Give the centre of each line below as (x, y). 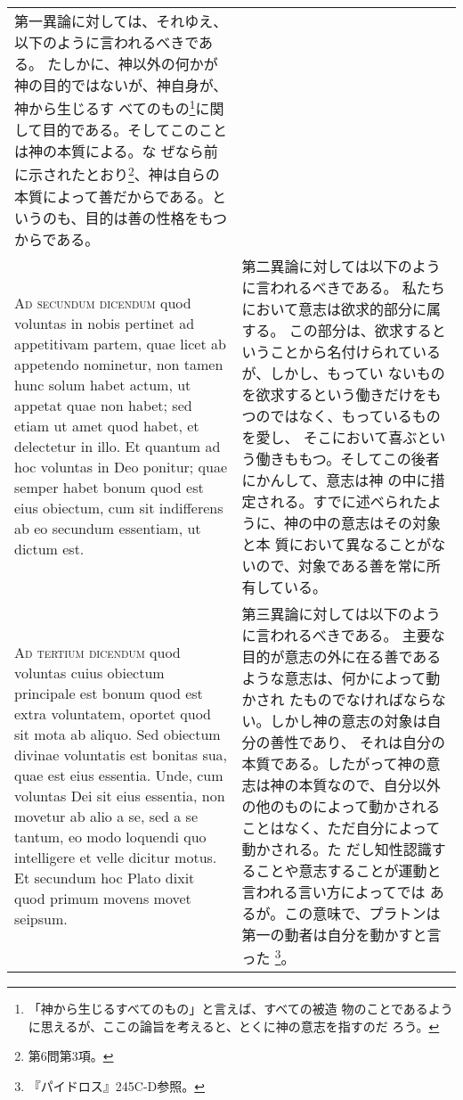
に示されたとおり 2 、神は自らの (117, 173)
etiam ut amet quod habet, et (107, 426)
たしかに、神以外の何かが (133, 64)
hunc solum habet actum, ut (103, 385)
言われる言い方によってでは (333, 891)
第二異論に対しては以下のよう (341, 266)
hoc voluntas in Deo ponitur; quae (121, 467)
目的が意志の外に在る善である (341, 656)
